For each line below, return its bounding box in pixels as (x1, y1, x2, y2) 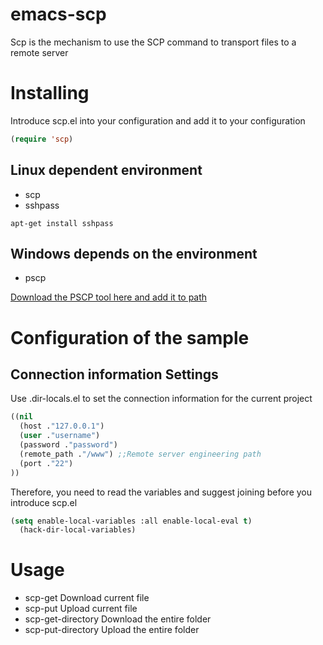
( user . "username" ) (19, 431, 101, 441)
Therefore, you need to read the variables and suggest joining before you (10, 486, 313, 498)
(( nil (10, 412, 33, 422)
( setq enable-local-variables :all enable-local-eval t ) (10, 516, 253, 526)
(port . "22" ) (19, 458, 74, 468)
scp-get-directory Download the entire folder (24, 613, 212, 625)
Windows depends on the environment (10, 245, 258, 262)
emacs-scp (10, 3, 107, 26)
